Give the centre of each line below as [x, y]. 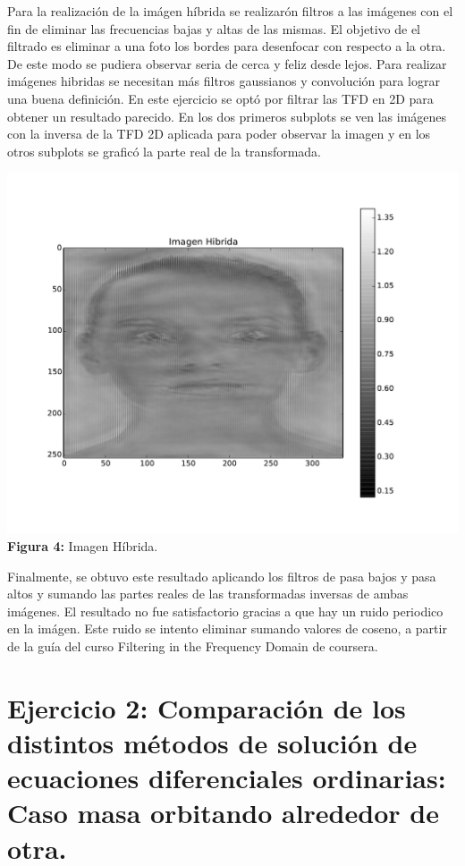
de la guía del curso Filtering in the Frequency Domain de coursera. [193, 646]
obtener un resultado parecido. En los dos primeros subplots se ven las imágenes [227, 116]
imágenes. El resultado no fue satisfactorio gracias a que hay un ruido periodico [225, 611]
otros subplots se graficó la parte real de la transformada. [165, 151]
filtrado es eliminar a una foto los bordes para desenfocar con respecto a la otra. [227, 46]
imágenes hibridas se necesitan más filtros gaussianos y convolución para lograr [224, 81]
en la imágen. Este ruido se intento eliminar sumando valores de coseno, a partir [227, 628]
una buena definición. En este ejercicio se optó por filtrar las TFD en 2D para [220, 98]
